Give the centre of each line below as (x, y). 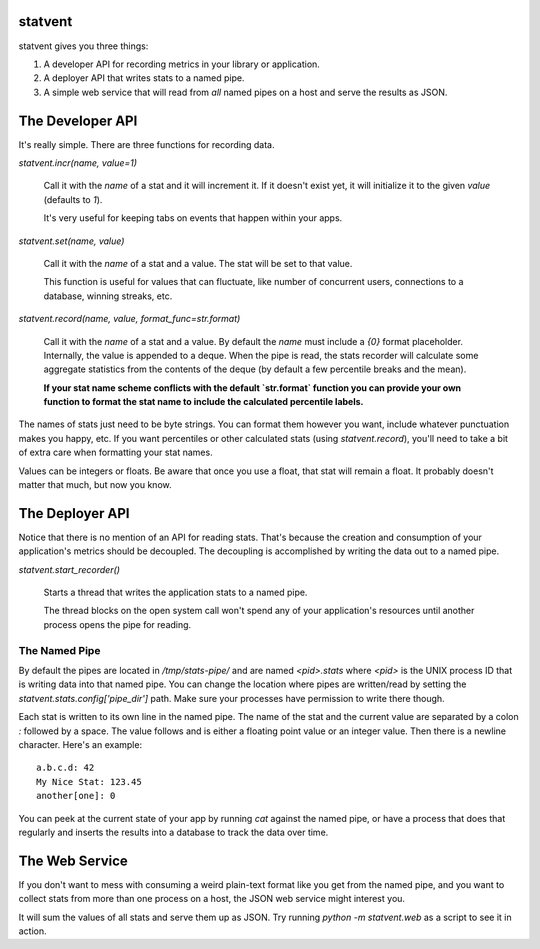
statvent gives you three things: (83, 46)
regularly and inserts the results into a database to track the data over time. (173, 832)
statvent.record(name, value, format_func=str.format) (129, 319)
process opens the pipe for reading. (117, 624)
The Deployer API (74, 513)
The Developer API (78, 120)
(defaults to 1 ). (73, 199)
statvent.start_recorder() (69, 569)
